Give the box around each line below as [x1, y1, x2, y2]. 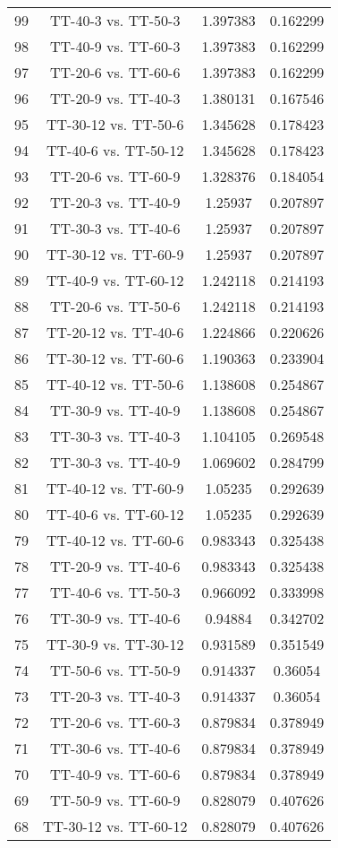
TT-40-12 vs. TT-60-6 [46, 530, 184, 550]
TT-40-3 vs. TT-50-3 [50, 10, 181, 30]
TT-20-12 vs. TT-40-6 [46, 322, 184, 342]
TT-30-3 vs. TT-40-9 [50, 452, 181, 472]
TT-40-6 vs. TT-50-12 [46, 140, 184, 160]
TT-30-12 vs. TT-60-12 [43, 816, 188, 836]
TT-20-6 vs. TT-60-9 [50, 166, 181, 186]
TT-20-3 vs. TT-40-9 [50, 192, 181, 212]
